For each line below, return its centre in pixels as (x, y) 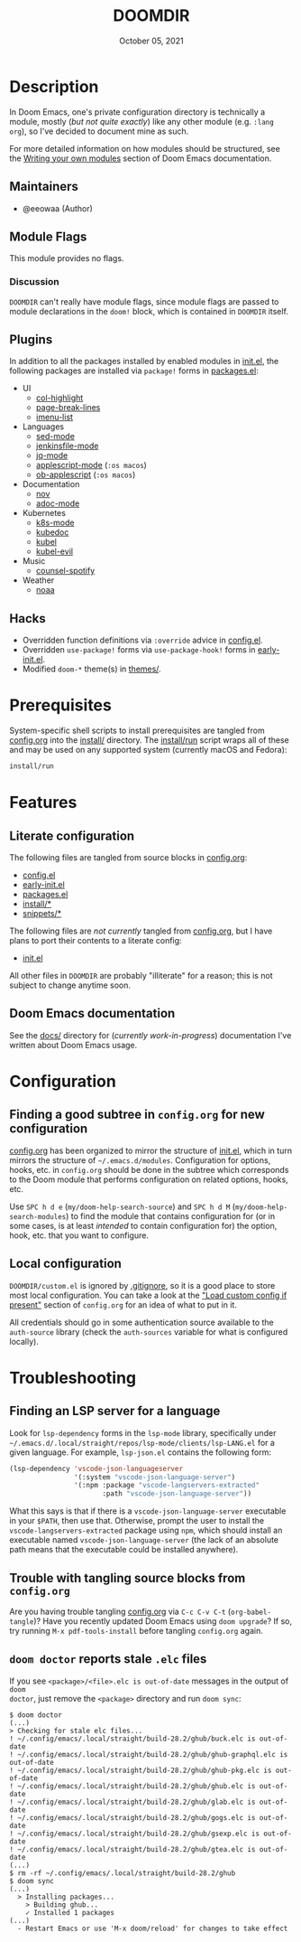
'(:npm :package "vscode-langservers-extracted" (166, 1486)
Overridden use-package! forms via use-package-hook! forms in (139, 650)
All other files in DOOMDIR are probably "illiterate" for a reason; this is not (141, 976)
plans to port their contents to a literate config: (96, 941)
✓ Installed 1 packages (70, 1912)
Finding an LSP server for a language (115, 1411)
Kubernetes (44, 513)
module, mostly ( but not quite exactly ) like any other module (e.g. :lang (142, 121)
